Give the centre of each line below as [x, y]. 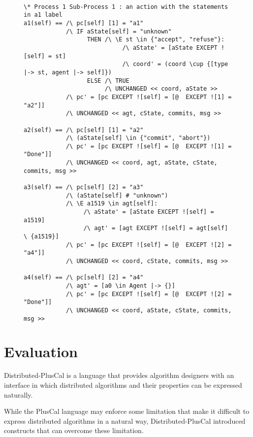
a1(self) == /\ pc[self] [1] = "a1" [84, 23]
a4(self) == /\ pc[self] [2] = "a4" [84, 278]
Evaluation [41, 352]
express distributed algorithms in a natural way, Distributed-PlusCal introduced [125, 420]
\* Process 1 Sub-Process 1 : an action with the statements [126, 7]
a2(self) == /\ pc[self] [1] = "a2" [84, 130]
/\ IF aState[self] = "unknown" [119, 31]
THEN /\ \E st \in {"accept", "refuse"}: [156, 40]
